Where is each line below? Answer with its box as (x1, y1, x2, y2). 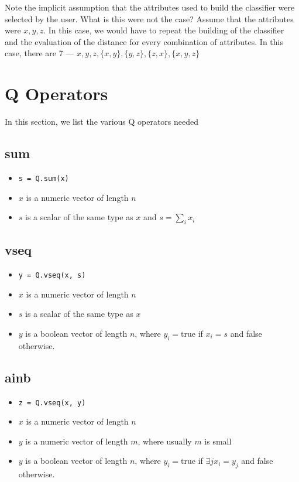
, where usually (138, 435, 192, 447)
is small (204, 435, 232, 447)
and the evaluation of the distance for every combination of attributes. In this (5, 35, 283, 47)
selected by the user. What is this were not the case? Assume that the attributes (5, 12, 294, 25)
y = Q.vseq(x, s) (18, 271, 86, 280)
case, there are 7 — (5, 47, 74, 59)
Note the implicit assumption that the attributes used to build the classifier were (5, 1, 295, 13)
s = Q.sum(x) (18, 174, 69, 183)
